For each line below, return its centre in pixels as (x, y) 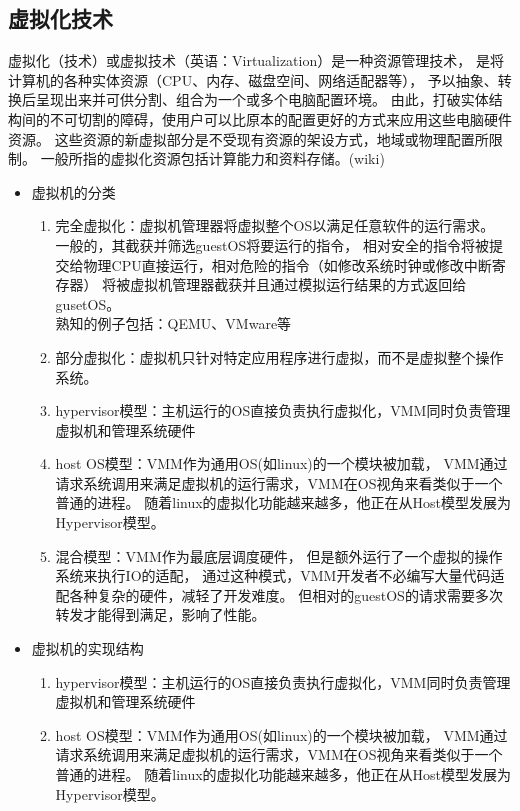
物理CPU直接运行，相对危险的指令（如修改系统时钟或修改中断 (287, 264)
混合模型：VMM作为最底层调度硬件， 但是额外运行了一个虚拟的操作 (279, 555)
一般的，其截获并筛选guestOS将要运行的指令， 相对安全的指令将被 (272, 244)
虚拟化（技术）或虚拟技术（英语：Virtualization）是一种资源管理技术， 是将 (256, 60)
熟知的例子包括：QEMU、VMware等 (173, 323)
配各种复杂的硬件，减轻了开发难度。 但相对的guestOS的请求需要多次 (279, 594)
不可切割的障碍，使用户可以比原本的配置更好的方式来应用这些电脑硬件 (280, 118)
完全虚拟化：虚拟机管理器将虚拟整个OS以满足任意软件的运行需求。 (275, 225)
